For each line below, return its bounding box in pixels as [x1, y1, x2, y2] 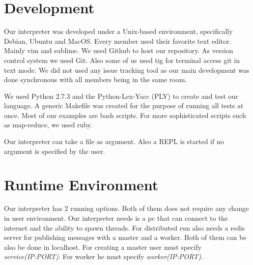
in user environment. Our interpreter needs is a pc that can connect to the [4, 212, 228, 223]
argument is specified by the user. [4, 146, 105, 156]
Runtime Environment [4, 175, 159, 195]
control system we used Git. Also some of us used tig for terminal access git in [4, 55, 240, 65]
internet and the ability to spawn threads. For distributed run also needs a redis [4, 222, 245, 233]
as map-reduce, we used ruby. [4, 119, 92, 130]
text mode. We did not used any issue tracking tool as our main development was [4, 64, 250, 75]
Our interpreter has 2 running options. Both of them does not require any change [4, 203, 249, 213]
